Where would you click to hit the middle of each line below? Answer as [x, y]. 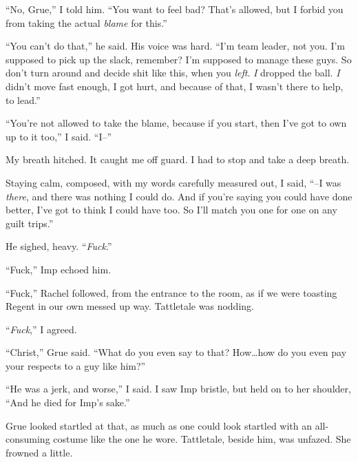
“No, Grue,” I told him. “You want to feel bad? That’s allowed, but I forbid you [175, 9]
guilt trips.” [30, 223]
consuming [28, 439]
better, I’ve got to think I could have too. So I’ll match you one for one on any [171, 210]
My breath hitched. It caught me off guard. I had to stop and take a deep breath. [178, 159]
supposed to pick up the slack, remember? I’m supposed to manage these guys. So [179, 59]
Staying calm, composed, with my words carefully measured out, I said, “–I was [173, 182]
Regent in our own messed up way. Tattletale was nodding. [130, 306]
